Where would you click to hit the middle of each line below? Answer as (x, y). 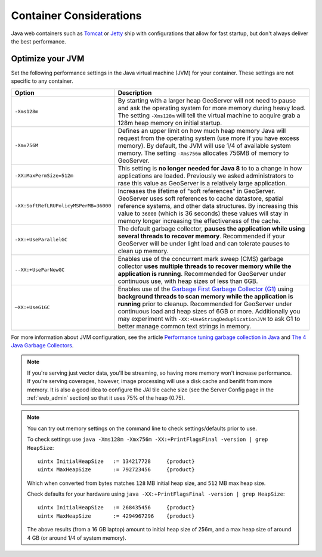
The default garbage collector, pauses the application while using (211, 228)
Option (25, 92)
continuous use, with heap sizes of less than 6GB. (188, 281)
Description (135, 92)
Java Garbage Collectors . (42, 346)
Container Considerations (77, 15)
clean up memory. (143, 251)
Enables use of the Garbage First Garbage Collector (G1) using (205, 289)
